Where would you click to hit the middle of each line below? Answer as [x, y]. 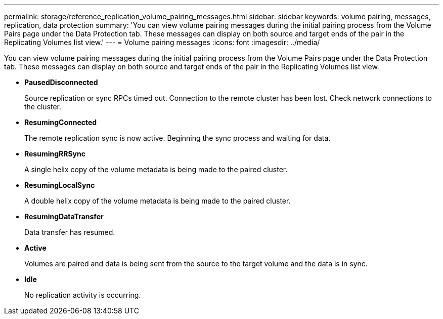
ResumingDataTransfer [64, 216]
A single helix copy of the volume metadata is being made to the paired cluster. [156, 169]
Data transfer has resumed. [70, 232]
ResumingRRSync [55, 154]
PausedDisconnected [61, 82]
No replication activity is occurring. [83, 295]
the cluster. [43, 107]
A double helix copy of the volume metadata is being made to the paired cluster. [158, 201]
